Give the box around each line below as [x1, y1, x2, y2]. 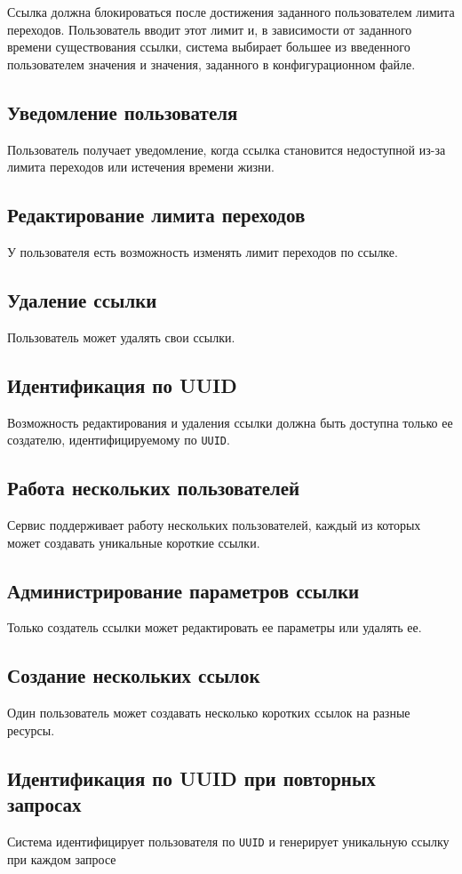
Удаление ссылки [7, 285, 157, 313]
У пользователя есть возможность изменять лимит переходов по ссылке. [7, 242, 398, 261]
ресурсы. [7, 720, 55, 739]
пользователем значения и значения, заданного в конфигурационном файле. [7, 54, 416, 73]
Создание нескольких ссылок [7, 662, 260, 689]
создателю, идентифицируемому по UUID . [7, 430, 230, 449]
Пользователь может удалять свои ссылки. [7, 327, 235, 346]
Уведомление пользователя [7, 98, 238, 125]
